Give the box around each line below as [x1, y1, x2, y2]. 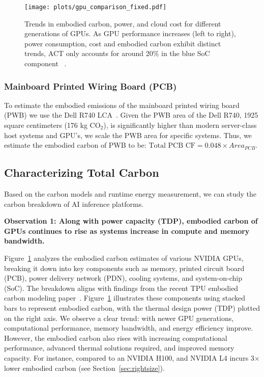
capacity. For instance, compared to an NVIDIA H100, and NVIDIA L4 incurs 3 [4, 352, 254, 363]
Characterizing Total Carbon [4, 165, 159, 180]
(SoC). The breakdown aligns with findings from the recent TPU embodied [4, 282, 239, 293]
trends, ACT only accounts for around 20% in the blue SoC [24, 48, 210, 59]
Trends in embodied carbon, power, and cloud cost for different [24, 18, 221, 29]
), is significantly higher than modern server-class [103, 120, 257, 130]
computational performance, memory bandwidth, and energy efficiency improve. [4, 322, 253, 333]
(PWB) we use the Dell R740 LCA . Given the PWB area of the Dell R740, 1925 [4, 110, 258, 120]
